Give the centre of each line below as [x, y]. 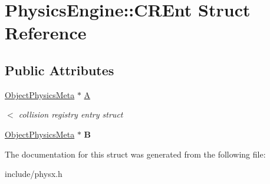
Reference [46, 33]
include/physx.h [34, 174]
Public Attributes [60, 70]
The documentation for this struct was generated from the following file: [135, 154]
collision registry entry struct [71, 114]
